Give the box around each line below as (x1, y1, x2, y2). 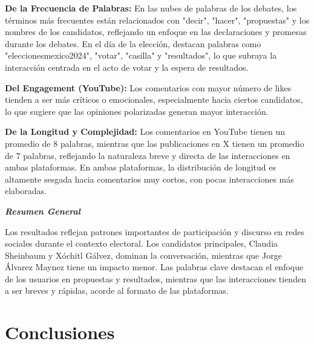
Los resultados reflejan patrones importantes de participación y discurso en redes (5, 225, 304, 238)
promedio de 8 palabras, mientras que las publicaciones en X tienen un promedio (5, 137, 304, 149)
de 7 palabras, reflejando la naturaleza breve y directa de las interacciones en (5, 149, 290, 161)
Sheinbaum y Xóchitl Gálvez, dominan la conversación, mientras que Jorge (5, 248, 282, 261)
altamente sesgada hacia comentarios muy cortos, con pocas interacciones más (5, 172, 294, 185)
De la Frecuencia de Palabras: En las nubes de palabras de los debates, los (5, 2, 297, 14)
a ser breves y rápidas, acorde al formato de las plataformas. (5, 284, 229, 297)
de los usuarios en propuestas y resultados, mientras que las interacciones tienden (5, 272, 306, 285)
